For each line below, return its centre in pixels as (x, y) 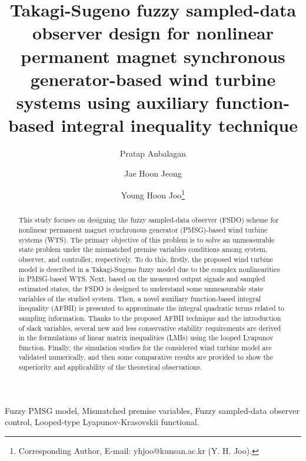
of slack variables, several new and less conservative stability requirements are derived (150, 328)
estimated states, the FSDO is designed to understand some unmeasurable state (141, 288)
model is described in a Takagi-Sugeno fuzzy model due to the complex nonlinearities (149, 269)
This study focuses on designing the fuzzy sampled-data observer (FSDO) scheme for (149, 220)
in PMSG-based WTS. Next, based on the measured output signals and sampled (142, 279)
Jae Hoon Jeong (153, 173)
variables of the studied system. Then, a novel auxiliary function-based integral (140, 298)
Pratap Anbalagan (153, 153)
